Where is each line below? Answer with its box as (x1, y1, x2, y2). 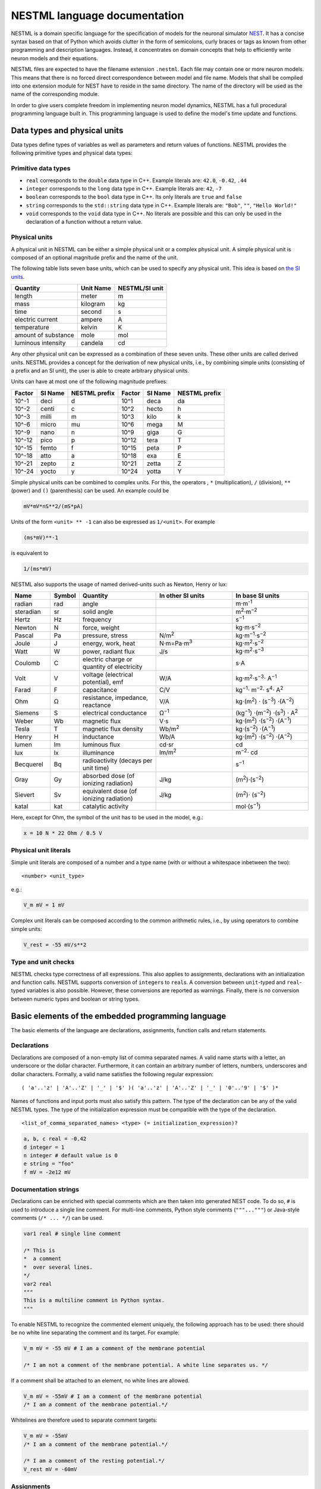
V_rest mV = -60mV (23, 1466, 77, 1472)
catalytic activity (82, 802, 129, 810)
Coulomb (14, 659, 40, 667)
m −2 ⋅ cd (235, 747, 258, 756)
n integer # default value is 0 (23, 1152, 118, 1158)
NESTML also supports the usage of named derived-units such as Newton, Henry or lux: (11, 581, 228, 588)
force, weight (82, 623, 120, 631)
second (80, 307, 102, 316)
